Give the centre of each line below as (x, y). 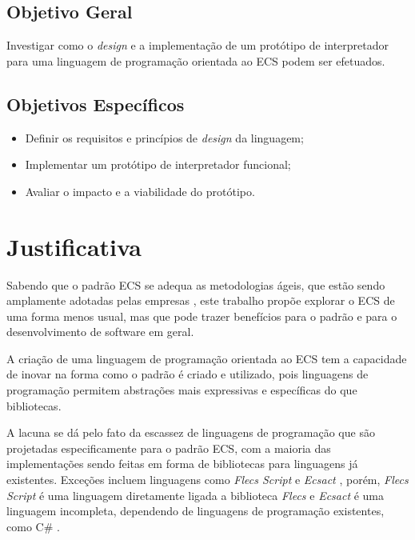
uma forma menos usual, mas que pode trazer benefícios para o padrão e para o (202, 316)
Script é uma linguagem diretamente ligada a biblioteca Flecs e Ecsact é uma (196, 495)
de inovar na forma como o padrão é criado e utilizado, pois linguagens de (188, 374)
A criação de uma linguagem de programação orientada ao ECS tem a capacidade (207, 358)
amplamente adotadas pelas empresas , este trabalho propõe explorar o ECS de (201, 300)
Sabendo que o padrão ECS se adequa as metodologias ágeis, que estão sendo (196, 284)
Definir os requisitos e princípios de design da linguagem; (164, 137)
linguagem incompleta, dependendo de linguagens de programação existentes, (196, 511)
